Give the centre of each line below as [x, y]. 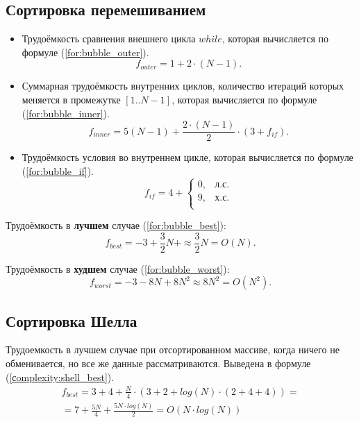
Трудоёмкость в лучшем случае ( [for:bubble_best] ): [116, 225]
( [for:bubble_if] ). [58, 170]
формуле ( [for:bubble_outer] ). [85, 52]
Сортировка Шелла [72, 320]
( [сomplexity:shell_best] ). [60, 377]
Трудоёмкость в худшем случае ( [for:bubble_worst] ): [118, 268]
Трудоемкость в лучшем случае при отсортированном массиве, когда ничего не [173, 349]
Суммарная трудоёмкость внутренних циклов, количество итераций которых [183, 86]
